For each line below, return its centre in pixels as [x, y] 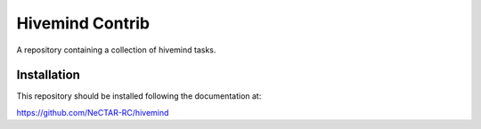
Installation [48, 75]
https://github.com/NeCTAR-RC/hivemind [93, 112]
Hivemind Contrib [83, 23]
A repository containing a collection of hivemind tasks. [116, 50]
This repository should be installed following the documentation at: [139, 96]
